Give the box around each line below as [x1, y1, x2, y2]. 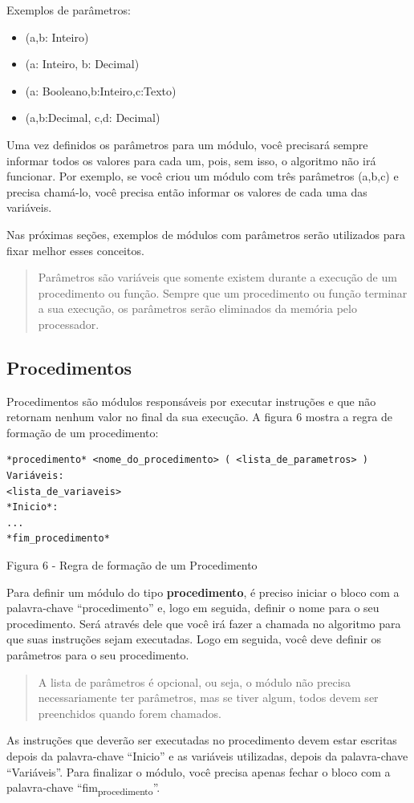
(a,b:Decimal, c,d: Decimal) [25, 109, 160, 126]
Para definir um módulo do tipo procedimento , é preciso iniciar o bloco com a [6, 583, 400, 600]
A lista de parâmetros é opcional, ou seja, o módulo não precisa [38, 673, 351, 690]
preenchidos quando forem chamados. [38, 704, 221, 721]
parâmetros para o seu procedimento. [6, 647, 189, 663]
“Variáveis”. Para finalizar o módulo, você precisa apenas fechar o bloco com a [6, 763, 391, 780]
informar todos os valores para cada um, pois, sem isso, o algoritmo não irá [6, 152, 376, 168]
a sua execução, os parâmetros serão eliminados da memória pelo [38, 300, 357, 317]
